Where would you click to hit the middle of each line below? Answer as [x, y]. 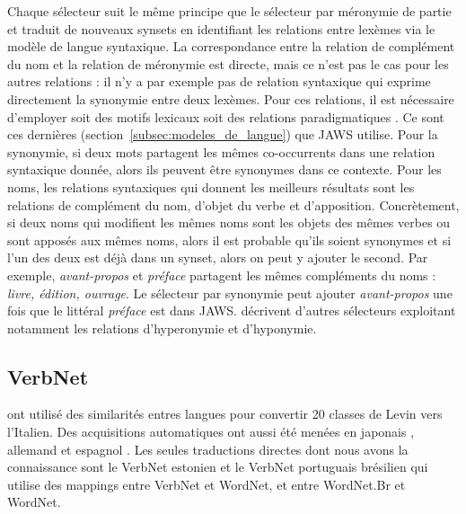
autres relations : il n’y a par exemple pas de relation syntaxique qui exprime [219, 81]
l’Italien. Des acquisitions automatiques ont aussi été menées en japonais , [211, 432]
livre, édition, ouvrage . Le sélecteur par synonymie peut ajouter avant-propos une [230, 292]
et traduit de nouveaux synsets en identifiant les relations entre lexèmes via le [221, 28]
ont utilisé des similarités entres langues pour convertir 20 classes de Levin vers [225, 414]
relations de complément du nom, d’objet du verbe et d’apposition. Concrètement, [233, 204]
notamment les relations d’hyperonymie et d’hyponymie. [162, 328]
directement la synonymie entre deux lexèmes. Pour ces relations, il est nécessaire [231, 98]
